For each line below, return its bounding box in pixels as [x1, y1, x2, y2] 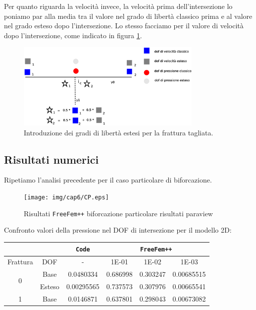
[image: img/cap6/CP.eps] [24, 194, 109, 201]
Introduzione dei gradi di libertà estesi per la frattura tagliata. [24, 127, 213, 137]
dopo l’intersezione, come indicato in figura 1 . [4, 30, 142, 40]
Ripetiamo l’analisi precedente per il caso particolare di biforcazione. [4, 175, 212, 185]
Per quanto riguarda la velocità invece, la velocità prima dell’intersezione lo [4, 1, 233, 11]
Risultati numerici [4, 151, 99, 167]
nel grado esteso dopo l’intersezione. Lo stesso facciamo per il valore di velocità [4, 20, 244, 31]
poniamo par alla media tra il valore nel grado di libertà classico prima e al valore [4, 10, 253, 21]
